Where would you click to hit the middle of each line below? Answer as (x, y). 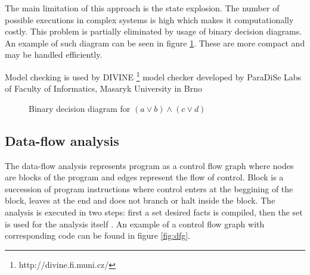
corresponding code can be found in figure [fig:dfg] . (97, 235)
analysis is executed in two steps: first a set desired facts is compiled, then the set (154, 212)
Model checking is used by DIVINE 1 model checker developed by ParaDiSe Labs (153, 76)
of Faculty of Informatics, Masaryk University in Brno (103, 88)
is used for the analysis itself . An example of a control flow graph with (135, 224)
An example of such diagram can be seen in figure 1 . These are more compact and (155, 43)
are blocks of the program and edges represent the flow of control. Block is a (144, 177)
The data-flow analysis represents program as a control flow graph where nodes (149, 165)
